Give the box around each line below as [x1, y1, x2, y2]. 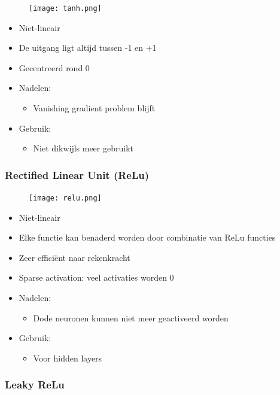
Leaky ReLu [5, 377, 65, 392]
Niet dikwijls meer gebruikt [33, 142, 133, 154]
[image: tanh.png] [29, 4, 102, 13]
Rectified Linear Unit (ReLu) [5, 167, 150, 182]
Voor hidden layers [33, 351, 102, 364]
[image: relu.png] [29, 194, 102, 203]
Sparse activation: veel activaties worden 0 [19, 271, 174, 284]
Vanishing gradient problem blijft [33, 102, 156, 114]
